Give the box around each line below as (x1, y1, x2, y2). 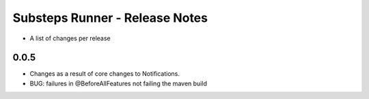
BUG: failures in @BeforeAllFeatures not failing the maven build (29, 79, 208, 87)
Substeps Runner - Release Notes (12, 10, 208, 25)
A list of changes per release (29, 34, 111, 42)
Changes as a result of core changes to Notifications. (29, 70, 180, 78)
